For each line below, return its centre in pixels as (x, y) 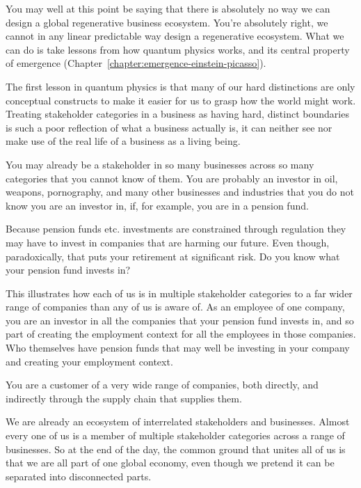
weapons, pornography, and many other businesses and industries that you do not (180, 192)
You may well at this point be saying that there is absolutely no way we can (168, 8)
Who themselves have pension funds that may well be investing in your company (178, 348)
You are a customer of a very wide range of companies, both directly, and (162, 385)
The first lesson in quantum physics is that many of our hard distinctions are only (180, 86)
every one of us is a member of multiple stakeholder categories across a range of (175, 435)
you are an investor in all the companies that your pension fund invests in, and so (180, 320)
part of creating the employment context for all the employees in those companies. (181, 334)
